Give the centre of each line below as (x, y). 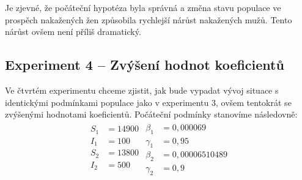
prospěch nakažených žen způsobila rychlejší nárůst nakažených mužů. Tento (149, 19)
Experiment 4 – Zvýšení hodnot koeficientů (145, 65)
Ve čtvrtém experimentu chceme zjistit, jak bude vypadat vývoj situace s (142, 90)
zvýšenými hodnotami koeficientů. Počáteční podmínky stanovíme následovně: (151, 114)
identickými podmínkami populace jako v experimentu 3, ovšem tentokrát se (148, 102)
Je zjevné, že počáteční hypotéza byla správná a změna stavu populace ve (143, 7)
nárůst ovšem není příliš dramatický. (73, 32)
